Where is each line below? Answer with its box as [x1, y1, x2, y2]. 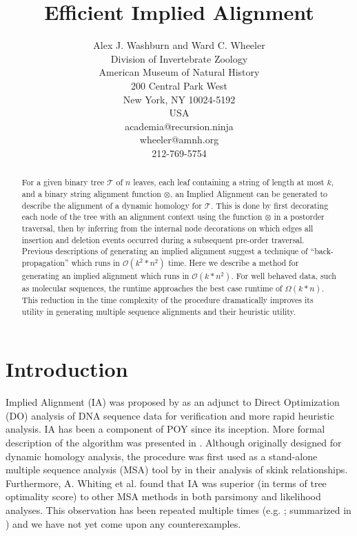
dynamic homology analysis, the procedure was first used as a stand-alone [6, 449, 318, 463]
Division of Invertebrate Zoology [110, 51, 248, 65]
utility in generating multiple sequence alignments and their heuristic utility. [21, 305, 296, 317]
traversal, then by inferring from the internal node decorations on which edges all [21, 222, 314, 234]
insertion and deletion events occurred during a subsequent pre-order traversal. [21, 234, 305, 245]
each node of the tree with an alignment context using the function [21, 211, 263, 223]
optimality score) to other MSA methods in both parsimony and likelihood [6, 489, 321, 504]
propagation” [21, 256, 69, 268]
